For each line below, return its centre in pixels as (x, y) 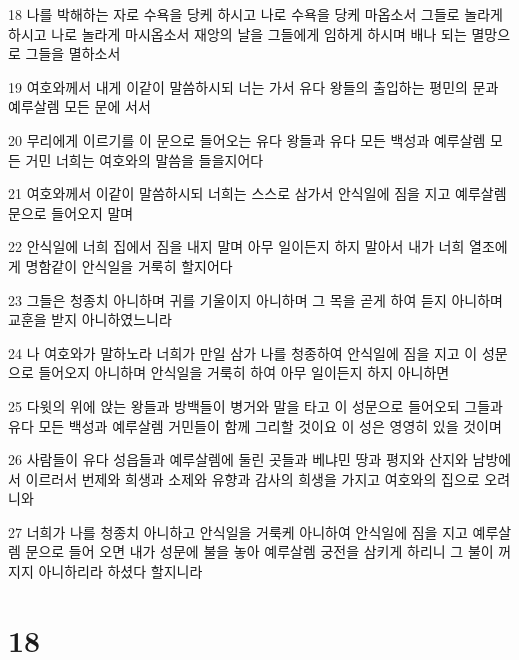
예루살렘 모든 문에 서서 (79, 106)
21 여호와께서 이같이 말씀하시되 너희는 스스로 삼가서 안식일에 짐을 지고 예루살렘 (257, 193)
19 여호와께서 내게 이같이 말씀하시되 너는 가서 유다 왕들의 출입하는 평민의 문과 (253, 86)
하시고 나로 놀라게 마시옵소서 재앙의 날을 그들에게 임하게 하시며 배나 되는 (237, 33)
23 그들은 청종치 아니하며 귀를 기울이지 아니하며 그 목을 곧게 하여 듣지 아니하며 (255, 299)
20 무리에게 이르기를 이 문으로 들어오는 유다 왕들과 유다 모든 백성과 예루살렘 (247, 139)
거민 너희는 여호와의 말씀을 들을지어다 (144, 159)
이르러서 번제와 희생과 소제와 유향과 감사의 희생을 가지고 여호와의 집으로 (252, 478)
